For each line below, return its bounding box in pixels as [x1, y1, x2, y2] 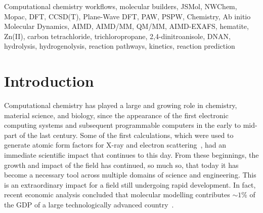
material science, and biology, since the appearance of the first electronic [4, 110, 229, 120]
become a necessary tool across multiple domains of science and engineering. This [4, 169, 256, 180]
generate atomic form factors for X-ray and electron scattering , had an [4, 139, 227, 150]
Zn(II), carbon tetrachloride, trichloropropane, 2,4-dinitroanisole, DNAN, [4, 30, 231, 41]
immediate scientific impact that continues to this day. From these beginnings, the [4, 150, 259, 160]
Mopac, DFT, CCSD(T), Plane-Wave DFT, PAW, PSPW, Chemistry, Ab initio [4, 11, 251, 21]
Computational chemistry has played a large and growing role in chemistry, [4, 100, 237, 111]
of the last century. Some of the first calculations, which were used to [19, 129, 234, 140]
